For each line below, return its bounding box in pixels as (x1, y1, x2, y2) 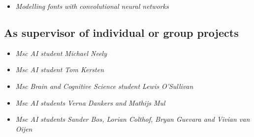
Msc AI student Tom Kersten (15, 64, 104, 75)
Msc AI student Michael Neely (15, 48, 107, 58)
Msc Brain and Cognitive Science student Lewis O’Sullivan (15, 81, 193, 91)
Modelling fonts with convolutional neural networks (15, 1, 169, 11)
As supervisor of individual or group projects (4, 25, 239, 40)
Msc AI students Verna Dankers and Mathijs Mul (15, 97, 165, 108)
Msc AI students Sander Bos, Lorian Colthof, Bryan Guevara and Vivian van (15, 114, 250, 124)
